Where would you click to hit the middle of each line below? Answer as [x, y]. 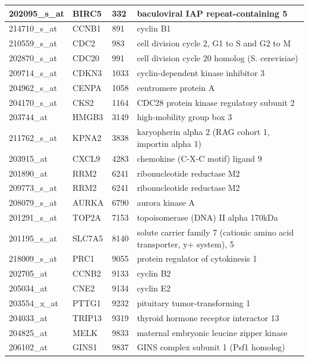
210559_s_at [33, 43]
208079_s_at [33, 203]
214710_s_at [33, 28]
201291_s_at [33, 217]
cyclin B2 [154, 273]
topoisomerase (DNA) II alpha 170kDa [207, 217]
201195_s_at [33, 238]
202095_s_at [37, 13]
